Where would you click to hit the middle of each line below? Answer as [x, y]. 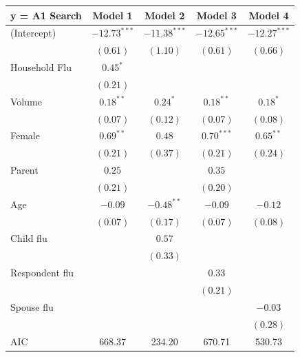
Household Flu [41, 67]
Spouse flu [32, 306]
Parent [24, 170]
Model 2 [165, 15]
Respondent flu [42, 273]
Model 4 [269, 15]
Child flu [29, 238]
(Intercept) [33, 33]
